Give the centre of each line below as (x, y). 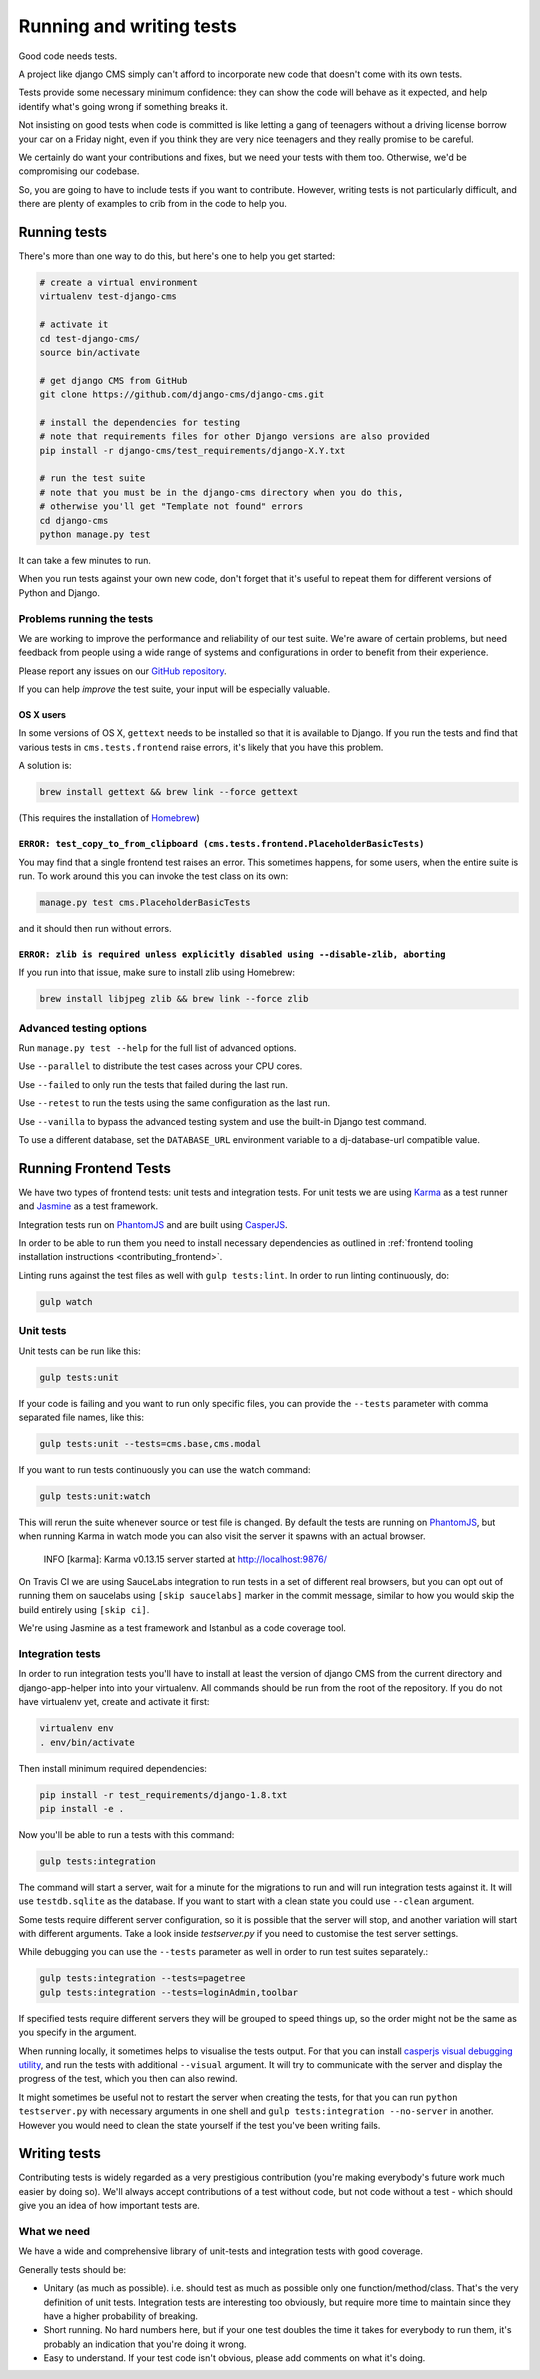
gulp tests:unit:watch (95, 1496)
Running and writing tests (127, 26)
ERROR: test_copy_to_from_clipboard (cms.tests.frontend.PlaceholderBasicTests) (221, 844)
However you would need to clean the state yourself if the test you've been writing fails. (199, 2125)
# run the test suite (92, 478)
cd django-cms (74, 520)
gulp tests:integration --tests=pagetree (142, 1978)
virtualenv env (76, 1728)
